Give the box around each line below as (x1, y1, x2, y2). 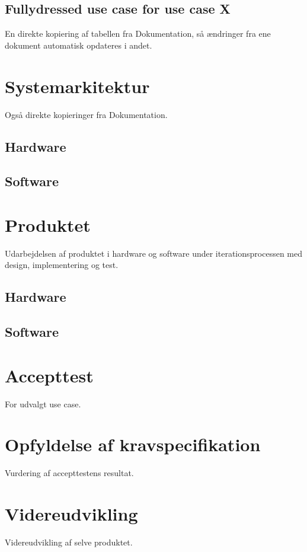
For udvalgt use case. (5, 397, 81, 410)
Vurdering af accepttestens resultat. (5, 467, 134, 479)
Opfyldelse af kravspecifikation (5, 432, 261, 457)
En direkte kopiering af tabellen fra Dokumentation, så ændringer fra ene (5, 27, 271, 40)
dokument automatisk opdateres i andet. (5, 39, 152, 51)
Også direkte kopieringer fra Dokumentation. (5, 108, 168, 120)
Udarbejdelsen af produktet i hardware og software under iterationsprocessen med (5, 247, 302, 259)
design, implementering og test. (5, 259, 119, 271)
